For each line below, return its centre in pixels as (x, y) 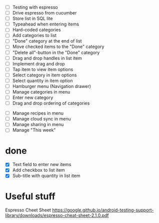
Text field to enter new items (42, 164)
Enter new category (33, 97)
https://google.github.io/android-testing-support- (103, 210)
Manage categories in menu (41, 91)
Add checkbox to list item (38, 170)
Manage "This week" (34, 130)
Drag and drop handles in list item (47, 58)
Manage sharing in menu (38, 124)
